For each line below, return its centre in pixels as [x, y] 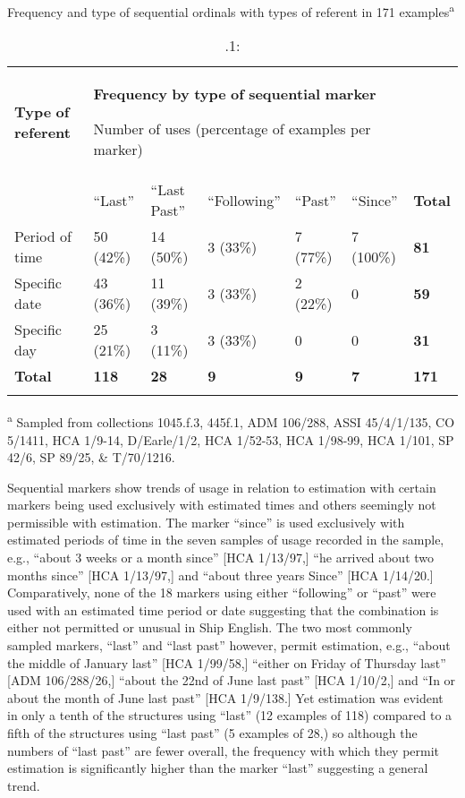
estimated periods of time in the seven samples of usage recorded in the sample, [226, 540]
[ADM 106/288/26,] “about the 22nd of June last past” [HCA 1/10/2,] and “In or [232, 680]
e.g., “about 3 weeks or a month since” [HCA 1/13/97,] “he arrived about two [221, 558]
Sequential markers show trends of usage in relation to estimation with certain [222, 487]
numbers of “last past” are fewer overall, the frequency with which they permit [224, 750]
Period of [43, 236]
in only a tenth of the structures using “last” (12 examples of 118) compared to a [230, 715]
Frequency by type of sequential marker [235, 94]
